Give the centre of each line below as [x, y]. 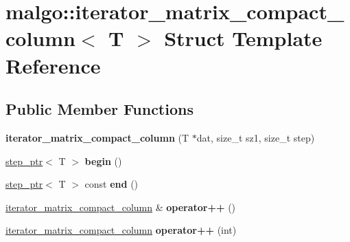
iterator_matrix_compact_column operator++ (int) [121, 230]
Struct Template [243, 38]
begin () [103, 161]
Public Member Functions [100, 109]
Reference [53, 65]
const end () [112, 184]
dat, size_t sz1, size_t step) [256, 137]
